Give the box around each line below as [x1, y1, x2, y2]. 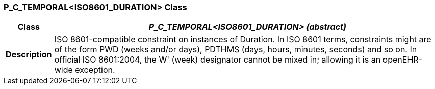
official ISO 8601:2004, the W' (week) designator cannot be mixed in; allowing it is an [54, 54, 381, 65]
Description [6, 49, 52, 60]
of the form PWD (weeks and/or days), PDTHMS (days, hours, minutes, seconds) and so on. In [54, 44, 417, 55]
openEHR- [382, 54, 422, 65]
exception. [75, 65, 115, 75]
